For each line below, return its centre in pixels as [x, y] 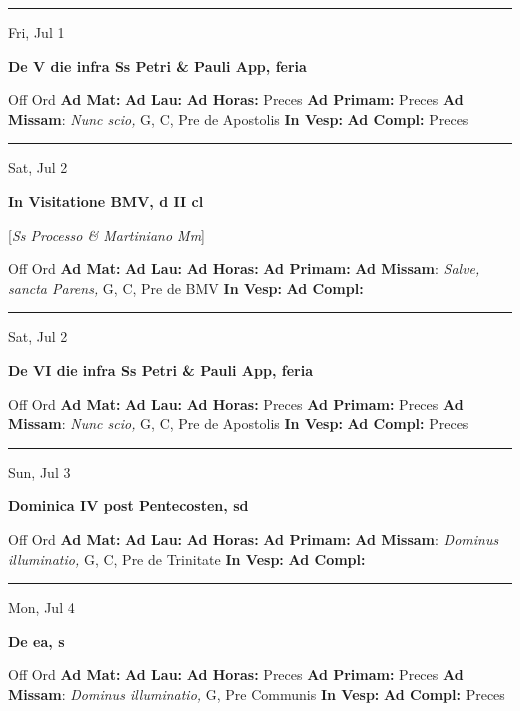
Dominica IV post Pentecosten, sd [128, 505]
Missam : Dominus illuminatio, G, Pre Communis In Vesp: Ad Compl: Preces [256, 693]
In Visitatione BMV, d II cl [106, 200]
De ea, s [36, 640]
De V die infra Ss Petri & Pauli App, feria [157, 65]
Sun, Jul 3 [39, 471]
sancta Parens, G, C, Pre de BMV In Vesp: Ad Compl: [186, 287]
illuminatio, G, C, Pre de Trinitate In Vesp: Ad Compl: [187, 558]
